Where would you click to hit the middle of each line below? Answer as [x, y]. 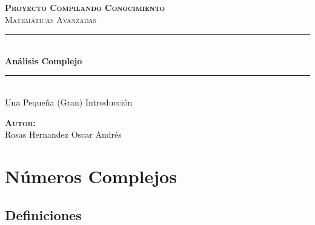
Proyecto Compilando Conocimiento [85, 7]
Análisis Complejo [44, 60]
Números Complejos [91, 176]
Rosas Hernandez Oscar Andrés [63, 134]
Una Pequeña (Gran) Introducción [69, 102]
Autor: [20, 122]
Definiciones [43, 214]
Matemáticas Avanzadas [51, 19]
